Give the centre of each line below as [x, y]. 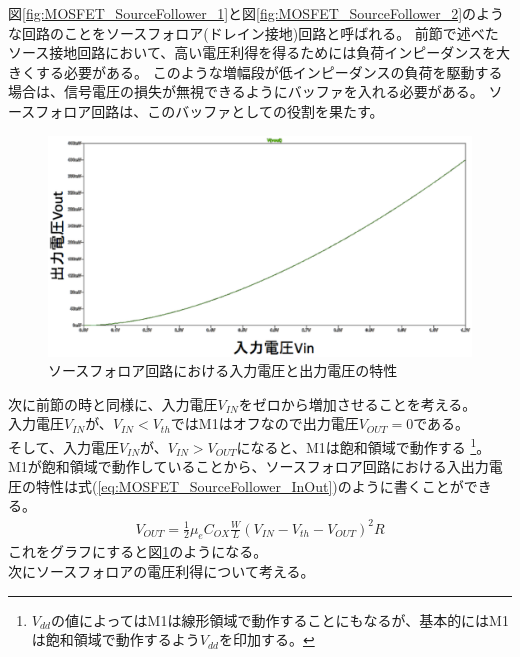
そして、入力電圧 [63, 446]
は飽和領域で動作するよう [115, 639]
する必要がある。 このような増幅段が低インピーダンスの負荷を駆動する [269, 71]
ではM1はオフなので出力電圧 [264, 423]
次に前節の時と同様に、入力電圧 [113, 403]
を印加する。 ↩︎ [266, 639]
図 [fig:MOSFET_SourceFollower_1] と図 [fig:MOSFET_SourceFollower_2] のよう [256, 13]
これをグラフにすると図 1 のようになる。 [138, 551]
